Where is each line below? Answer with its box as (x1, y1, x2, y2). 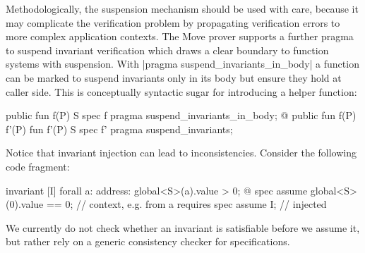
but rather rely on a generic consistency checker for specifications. (6, 234, 290, 249)
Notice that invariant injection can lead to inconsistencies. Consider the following (6, 145, 357, 160)
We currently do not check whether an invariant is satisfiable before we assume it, (6, 220, 360, 235)
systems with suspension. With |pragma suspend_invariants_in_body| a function (6, 56, 359, 71)
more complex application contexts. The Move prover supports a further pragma (6, 29, 354, 44)
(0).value (6, 197, 44, 211)
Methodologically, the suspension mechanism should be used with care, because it (6, 1, 359, 16)
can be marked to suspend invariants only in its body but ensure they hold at (6, 70, 342, 85)
